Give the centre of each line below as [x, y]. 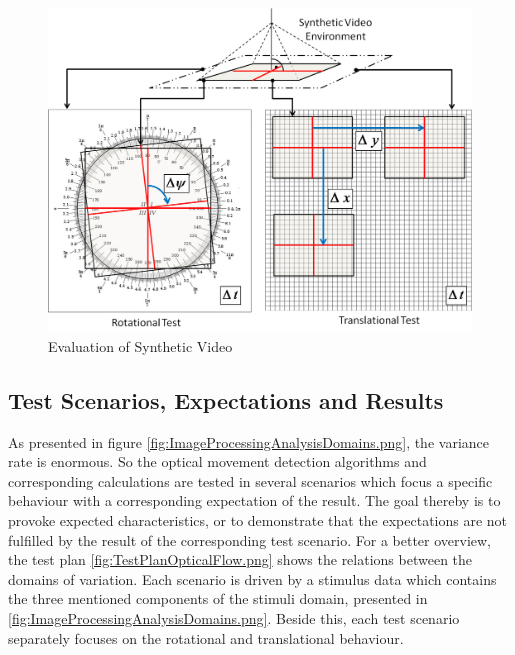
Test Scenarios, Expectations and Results [226, 399]
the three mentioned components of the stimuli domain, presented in [218, 598]
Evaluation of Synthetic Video [140, 345]
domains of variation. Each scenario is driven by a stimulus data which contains [252, 578]
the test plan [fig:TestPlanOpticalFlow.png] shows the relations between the [240, 559]
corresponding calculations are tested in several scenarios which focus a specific [250, 480]
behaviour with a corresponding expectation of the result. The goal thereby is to [254, 500]
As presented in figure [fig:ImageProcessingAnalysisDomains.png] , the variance [248, 441]
